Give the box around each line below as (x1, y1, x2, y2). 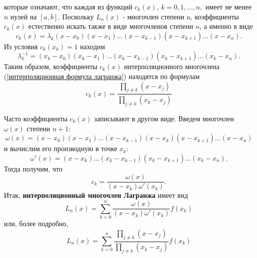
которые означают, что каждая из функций (4, 1, 132, 11)
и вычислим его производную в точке (4, 143, 118, 154)
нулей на (10, 11, 37, 21)
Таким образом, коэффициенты (4, 61, 98, 72)
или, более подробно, (4, 218, 68, 229)
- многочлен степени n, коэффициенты (123, 11, 239, 21)
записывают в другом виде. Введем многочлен (94, 113, 234, 124)
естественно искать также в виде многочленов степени (28, 21, 193, 31)
